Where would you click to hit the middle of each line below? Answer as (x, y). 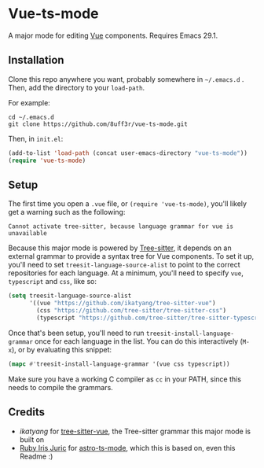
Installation (36, 60)
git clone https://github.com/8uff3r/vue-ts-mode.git (98, 124)
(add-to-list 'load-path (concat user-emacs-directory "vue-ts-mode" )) (128, 153)
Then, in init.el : (36, 138)
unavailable (27, 234)
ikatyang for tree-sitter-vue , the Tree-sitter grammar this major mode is (135, 431)
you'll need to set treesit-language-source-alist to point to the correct (125, 265)
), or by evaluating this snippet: (62, 349)
